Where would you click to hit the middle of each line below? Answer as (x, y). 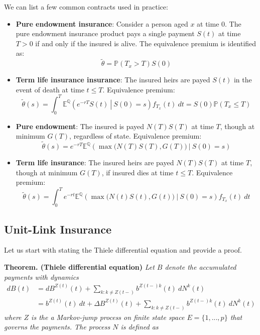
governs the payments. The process (57, 327)
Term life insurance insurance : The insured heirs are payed (113, 80)
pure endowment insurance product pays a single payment (105, 33)
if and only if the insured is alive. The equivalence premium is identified (146, 43)
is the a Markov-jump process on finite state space (108, 317)
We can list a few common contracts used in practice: (86, 7)
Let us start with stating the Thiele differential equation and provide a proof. (123, 250)
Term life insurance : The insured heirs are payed (95, 162)
